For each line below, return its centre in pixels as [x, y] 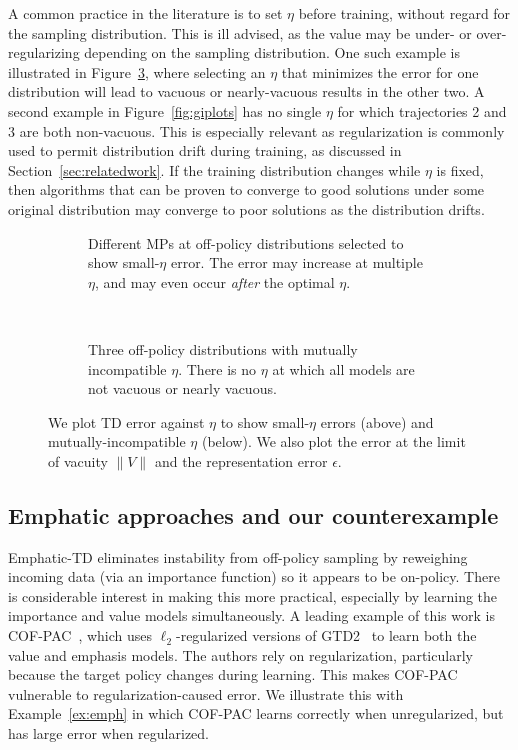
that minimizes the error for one [380, 71]
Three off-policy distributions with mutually [223, 348]
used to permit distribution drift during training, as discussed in [205, 150]
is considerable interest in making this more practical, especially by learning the [253, 595]
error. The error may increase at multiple [296, 262]
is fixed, [460, 169]
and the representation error [241, 460]
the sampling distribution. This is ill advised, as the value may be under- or [240, 32]
